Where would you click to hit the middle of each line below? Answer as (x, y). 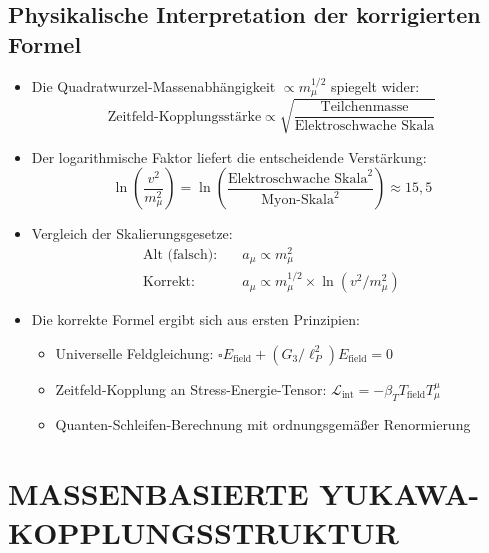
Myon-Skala (298, 200)
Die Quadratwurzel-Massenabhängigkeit (153, 85)
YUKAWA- (399, 492)
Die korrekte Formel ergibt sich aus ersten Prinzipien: (195, 319)
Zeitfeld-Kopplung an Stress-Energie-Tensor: (191, 388)
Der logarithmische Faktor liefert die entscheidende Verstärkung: (229, 156)
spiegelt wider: (375, 85)
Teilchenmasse (364, 107)
